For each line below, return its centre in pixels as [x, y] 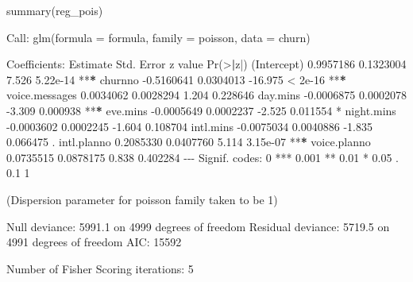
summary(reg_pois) [55, 10]
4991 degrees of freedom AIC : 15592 [94, 242]
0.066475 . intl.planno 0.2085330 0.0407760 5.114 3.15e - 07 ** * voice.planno [189, 142]
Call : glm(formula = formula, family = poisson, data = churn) [158, 37]
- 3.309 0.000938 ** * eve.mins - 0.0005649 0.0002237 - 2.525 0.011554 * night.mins [201, 110]
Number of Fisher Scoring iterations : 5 [100, 268]
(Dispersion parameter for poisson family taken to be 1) [142, 199]
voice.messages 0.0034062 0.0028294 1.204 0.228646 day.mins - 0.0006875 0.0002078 [206, 95]
